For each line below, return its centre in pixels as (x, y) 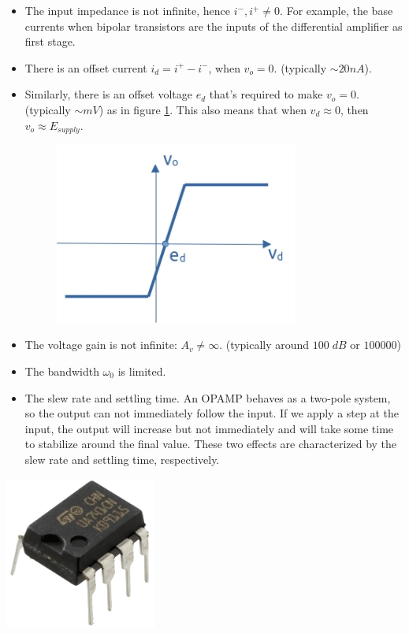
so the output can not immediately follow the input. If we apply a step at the (212, 413)
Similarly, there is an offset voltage (108, 94)
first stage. (50, 41)
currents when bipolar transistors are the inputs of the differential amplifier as (214, 26)
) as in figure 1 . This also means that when (203, 109)
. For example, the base (336, 10)
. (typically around (264, 345)
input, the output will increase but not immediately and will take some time (209, 428)
